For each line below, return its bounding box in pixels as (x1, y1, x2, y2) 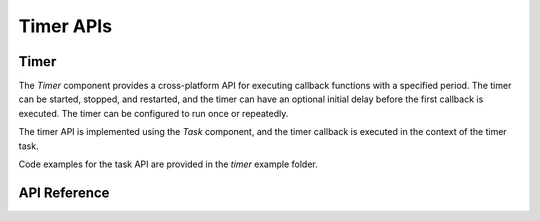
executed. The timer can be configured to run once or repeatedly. (18, 107, 289, 119)
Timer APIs (18, 15, 113, 37)
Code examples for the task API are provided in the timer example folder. (18, 158, 319, 170)
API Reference (18, 184, 110, 201)
